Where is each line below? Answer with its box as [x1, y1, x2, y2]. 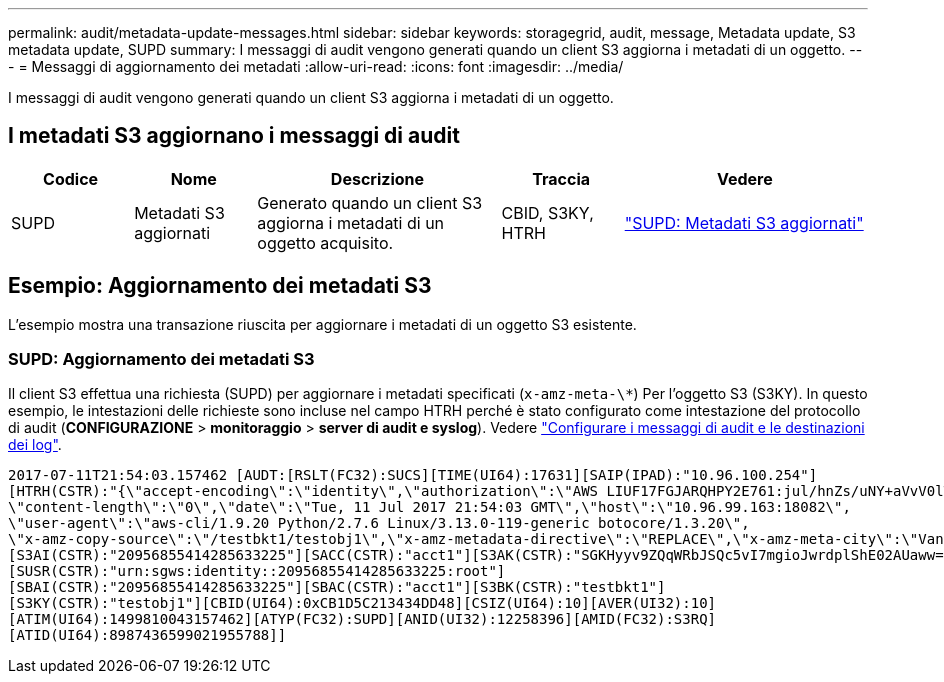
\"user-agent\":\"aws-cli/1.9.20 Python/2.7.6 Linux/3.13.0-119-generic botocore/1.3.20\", [8, 515, 750, 532]
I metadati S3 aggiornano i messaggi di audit [8, 123, 460, 149]
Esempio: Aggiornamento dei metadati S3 [8, 273, 432, 299]
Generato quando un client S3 [257, 192, 483, 213]
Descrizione [330, 168, 425, 189]
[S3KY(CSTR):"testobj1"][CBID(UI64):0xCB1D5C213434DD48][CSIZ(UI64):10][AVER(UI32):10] [8, 595, 717, 612]
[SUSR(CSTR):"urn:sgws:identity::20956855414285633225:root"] [8, 563, 506, 580]
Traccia [532, 168, 591, 189]
